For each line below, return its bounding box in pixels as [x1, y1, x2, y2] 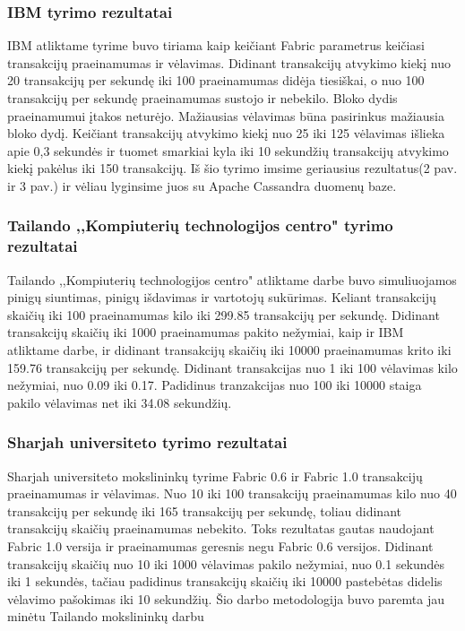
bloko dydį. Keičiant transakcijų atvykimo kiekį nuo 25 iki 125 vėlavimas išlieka [7, 124, 445, 143]
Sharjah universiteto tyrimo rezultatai [7, 431, 288, 454]
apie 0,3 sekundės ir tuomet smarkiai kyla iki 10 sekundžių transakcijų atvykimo [7, 141, 449, 160]
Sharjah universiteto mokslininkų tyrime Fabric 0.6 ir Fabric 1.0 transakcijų [7, 466, 423, 485]
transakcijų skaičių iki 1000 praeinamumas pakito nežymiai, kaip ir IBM [7, 323, 404, 341]
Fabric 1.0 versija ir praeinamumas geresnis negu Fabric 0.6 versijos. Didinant [7, 537, 434, 556]
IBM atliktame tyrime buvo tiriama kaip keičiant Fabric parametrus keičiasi [7, 36, 425, 55]
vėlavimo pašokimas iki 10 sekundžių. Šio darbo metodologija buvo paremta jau [7, 589, 445, 608]
